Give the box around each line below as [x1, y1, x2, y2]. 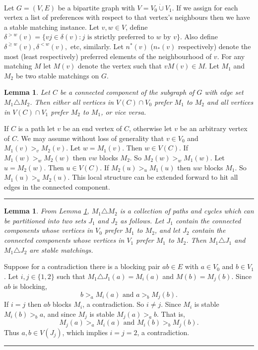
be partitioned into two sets [4, 215, 86, 225]
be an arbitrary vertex [180, 123, 248, 134]
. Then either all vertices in [30, 96, 114, 107]
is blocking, [13, 281, 48, 291]
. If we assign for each [172, 2, 238, 12]
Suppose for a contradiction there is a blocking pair [4, 261, 160, 272]
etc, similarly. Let [70, 41, 124, 51]
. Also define [180, 31, 218, 42]
